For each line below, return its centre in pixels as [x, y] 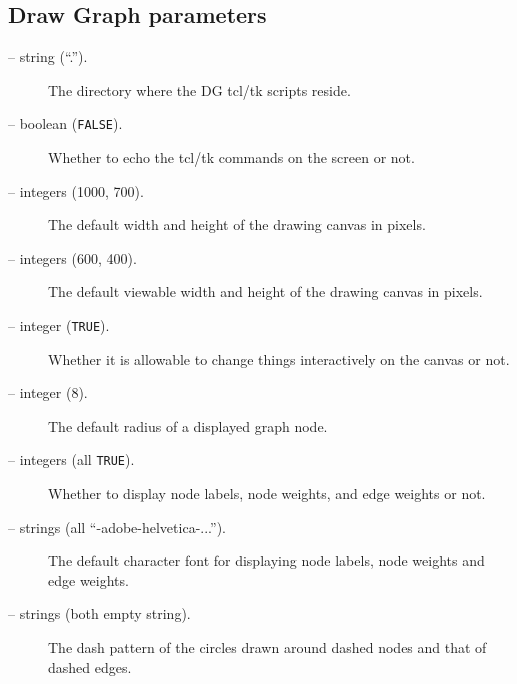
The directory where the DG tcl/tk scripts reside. [199, 89]
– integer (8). [48, 392]
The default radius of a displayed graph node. [188, 425]
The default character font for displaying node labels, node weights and [266, 560]
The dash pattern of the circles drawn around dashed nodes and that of [267, 647]
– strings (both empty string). [99, 613]
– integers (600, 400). [72, 257]
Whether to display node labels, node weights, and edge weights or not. [267, 493]
